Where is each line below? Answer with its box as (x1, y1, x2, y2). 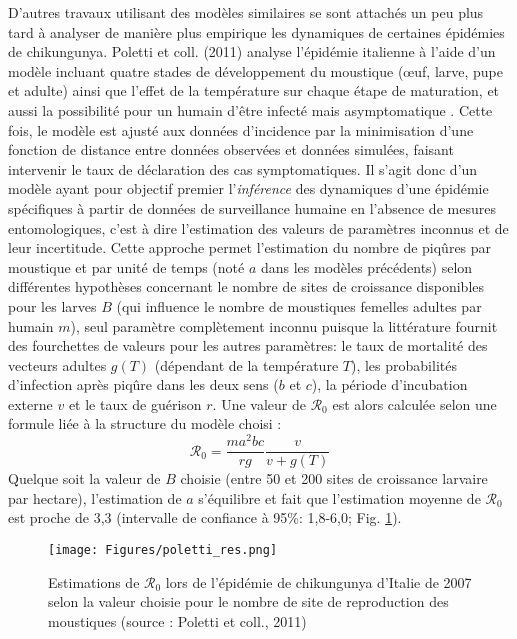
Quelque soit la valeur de (8, 468, 161, 489)
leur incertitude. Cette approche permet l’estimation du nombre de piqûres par (8, 237, 492, 258)
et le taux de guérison (68, 393, 202, 414)
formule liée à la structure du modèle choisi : (8, 413, 282, 434)
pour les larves (8, 295, 97, 316)
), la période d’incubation (311, 374, 468, 395)
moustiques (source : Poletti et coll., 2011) (48, 610, 307, 631)
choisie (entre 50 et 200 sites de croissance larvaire (180, 468, 488, 489)
